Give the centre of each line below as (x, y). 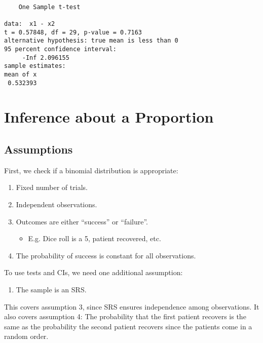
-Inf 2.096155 (46, 58)
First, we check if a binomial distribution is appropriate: (91, 170)
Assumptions (39, 149)
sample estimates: (35, 66)
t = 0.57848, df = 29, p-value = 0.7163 (73, 32)
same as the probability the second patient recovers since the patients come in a (128, 326)
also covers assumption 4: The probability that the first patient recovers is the (125, 316)
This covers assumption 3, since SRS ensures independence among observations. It (132, 306)
